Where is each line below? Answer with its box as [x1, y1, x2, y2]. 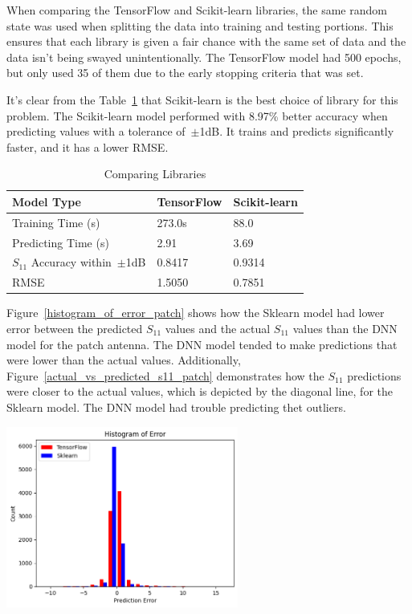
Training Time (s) [12, 213, 100, 230]
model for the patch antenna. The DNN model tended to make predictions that [6, 335, 398, 352]
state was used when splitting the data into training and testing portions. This [6, 17, 394, 34]
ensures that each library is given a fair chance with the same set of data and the [6, 33, 406, 50]
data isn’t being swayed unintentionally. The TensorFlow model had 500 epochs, [6, 48, 402, 65]
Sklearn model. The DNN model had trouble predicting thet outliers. [6, 398, 346, 415]
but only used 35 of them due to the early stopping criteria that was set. [6, 64, 364, 81]
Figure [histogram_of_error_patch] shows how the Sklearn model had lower [6, 304, 385, 321]
